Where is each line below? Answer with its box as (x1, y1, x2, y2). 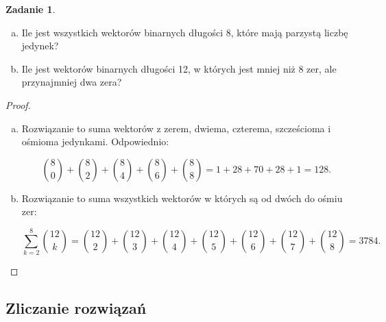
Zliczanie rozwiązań (5, 297, 147, 319)
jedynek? (21, 38, 59, 53)
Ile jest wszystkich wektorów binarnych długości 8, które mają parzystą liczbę (21, 25, 348, 39)
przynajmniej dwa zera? (21, 75, 122, 89)
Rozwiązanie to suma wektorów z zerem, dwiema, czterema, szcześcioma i (21, 121, 331, 135)
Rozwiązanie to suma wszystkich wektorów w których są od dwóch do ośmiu (21, 190, 343, 205)
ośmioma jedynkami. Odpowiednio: (21, 134, 169, 149)
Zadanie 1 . (5, 2, 56, 16)
